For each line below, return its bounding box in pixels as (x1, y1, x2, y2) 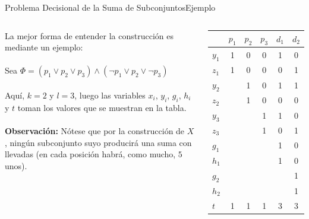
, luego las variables (74, 88, 146, 101)
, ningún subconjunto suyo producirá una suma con (5, 136, 192, 148)
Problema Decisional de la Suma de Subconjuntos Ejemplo (5, 1, 216, 13)
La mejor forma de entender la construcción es (5, 29, 174, 42)
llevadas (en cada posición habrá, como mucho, (5, 148, 176, 160)
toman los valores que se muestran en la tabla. (17, 101, 187, 113)
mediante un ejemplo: (5, 41, 83, 53)
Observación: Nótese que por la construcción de (5, 124, 185, 137)
